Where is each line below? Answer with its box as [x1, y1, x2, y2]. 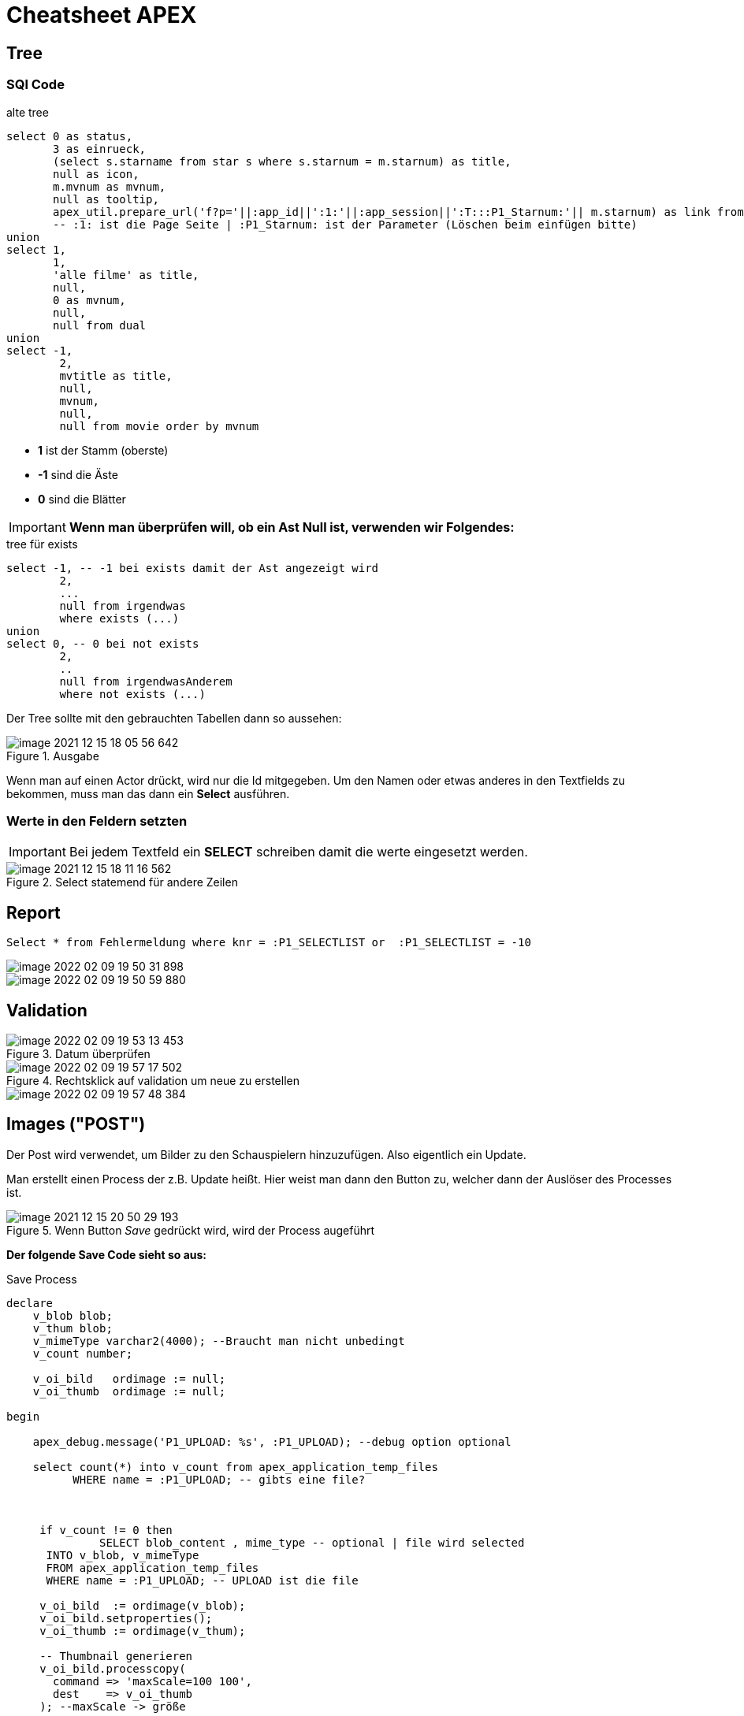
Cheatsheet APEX [6, 2, 197, 28]
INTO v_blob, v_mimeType [46, 1548, 199, 1562]
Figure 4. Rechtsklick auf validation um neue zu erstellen [6, 1073, 299, 1087]
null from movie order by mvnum [59, 419, 259, 433]
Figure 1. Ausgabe [6, 748, 99, 763]
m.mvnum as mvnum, [53, 180, 166, 193]
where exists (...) [59, 611, 180, 625]
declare [6, 1296, 54, 1309]
